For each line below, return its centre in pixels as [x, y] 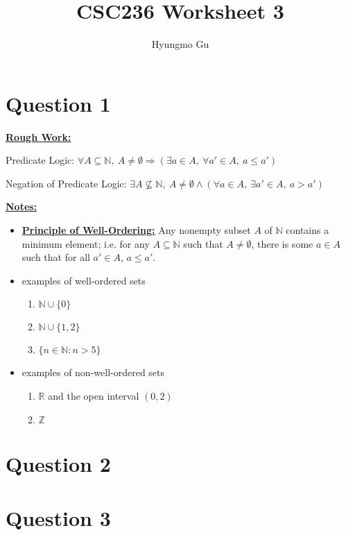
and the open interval [94, 396]
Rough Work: [38, 136]
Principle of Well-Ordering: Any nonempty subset [136, 230]
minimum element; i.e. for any [86, 243]
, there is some [282, 243]
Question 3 [58, 518]
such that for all [56, 257]
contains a [308, 230]
